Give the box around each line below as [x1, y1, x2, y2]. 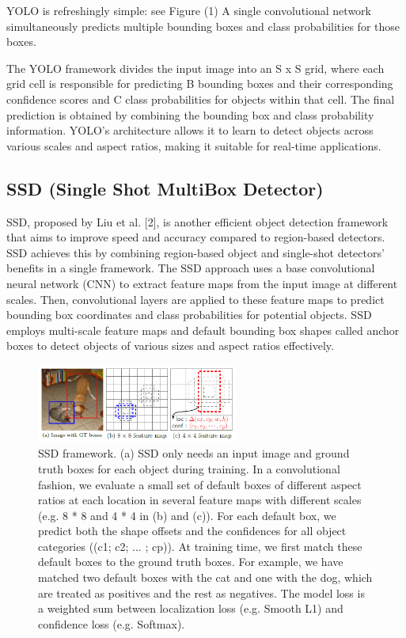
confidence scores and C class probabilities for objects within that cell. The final [6, 90, 395, 107]
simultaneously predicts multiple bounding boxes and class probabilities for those [6, 17, 400, 34]
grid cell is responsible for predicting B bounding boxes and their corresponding [6, 75, 393, 92]
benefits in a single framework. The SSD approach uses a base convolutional [6, 260, 375, 276]
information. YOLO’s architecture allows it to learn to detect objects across [6, 122, 374, 139]
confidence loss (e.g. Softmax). [38, 615, 185, 632]
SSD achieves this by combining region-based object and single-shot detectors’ [6, 244, 385, 260]
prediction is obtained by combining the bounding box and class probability [6, 106, 374, 123]
